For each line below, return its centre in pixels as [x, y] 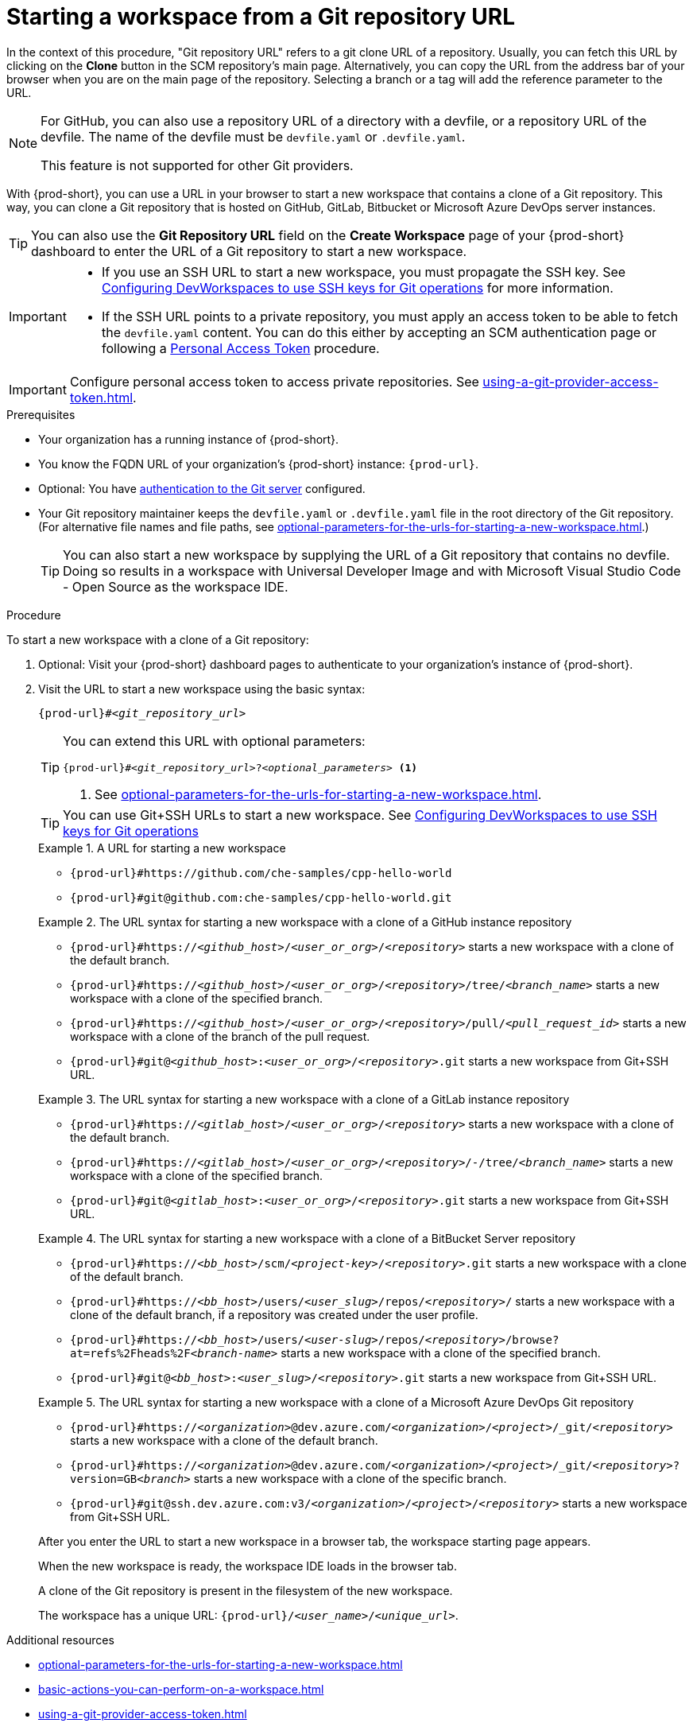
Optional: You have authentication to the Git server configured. [202, 488]
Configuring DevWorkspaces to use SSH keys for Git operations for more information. [357, 287]
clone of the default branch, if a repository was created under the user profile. [274, 1314]
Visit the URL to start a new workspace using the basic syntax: [202, 689]
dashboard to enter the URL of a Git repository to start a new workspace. [249, 251]
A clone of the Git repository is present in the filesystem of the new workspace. [246, 1590]
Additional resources [60, 1640]
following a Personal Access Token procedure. [240, 348]
